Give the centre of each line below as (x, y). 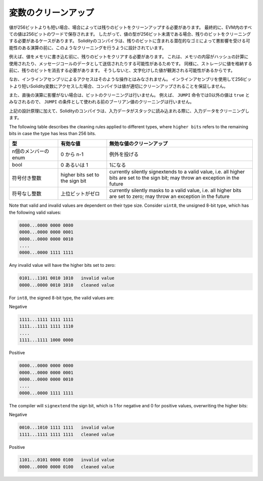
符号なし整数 (27, 194)
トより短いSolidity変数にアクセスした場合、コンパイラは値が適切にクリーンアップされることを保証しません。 (119, 86)
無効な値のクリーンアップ (139, 144)
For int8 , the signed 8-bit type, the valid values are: (62, 298)
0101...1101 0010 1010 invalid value (67, 278)
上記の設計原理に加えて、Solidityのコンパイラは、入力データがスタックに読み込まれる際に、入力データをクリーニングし (129, 111)
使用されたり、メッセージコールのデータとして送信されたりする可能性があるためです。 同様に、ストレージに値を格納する (131, 63)
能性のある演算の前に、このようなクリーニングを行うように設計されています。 (88, 48)
